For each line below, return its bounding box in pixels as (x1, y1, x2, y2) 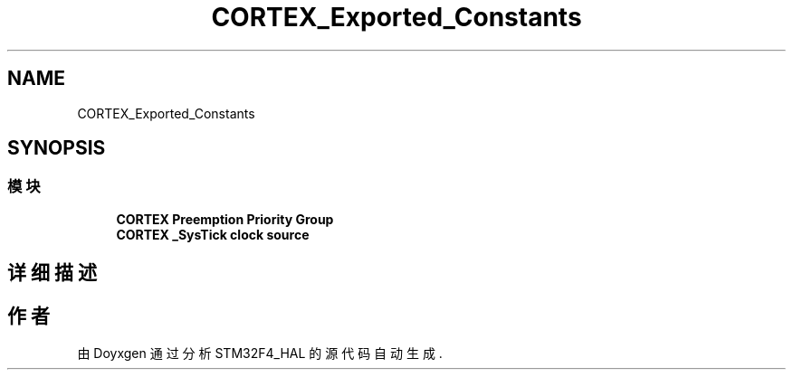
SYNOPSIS (7, 137, 106, 160)
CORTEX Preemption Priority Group (116, 211, 334, 227)
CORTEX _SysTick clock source (116, 226, 310, 242)
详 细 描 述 (7, 261, 97, 285)
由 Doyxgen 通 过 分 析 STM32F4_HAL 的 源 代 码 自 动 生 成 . (77, 345, 443, 362)
